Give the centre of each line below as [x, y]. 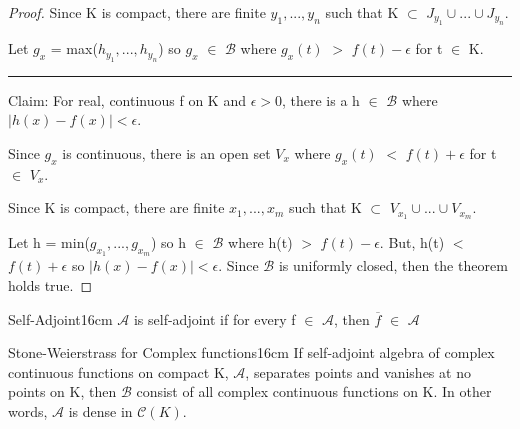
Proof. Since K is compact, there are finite [137, 12]
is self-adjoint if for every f [214, 318]
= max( [74, 48]
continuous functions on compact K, [118, 371]
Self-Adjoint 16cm [60, 318]
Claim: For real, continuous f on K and [127, 99]
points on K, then [62, 391]
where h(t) [260, 242]
